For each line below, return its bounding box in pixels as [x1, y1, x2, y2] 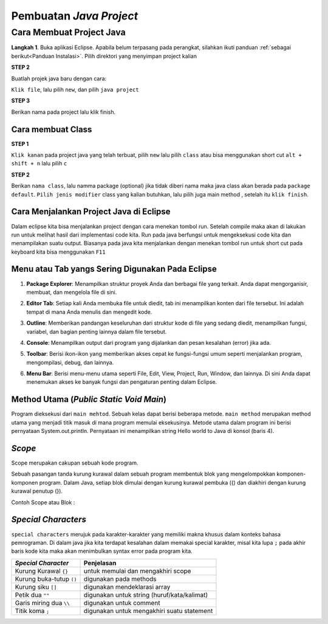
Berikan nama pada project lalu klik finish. [11, 108, 115, 116]
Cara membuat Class [11, 124, 92, 134]
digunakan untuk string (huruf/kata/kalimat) [83, 591, 208, 599]
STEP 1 [11, 140, 29, 147]
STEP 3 [11, 97, 30, 105]
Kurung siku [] [15, 583, 57, 591]
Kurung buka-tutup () [15, 575, 77, 583]
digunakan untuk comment [83, 598, 160, 607]
